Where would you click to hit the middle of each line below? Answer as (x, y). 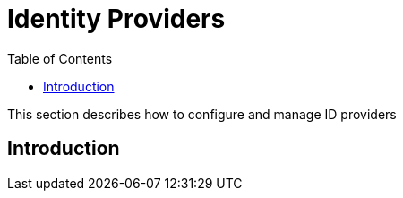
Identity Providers (116, 19)
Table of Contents (60, 58)
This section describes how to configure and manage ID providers (202, 114)
